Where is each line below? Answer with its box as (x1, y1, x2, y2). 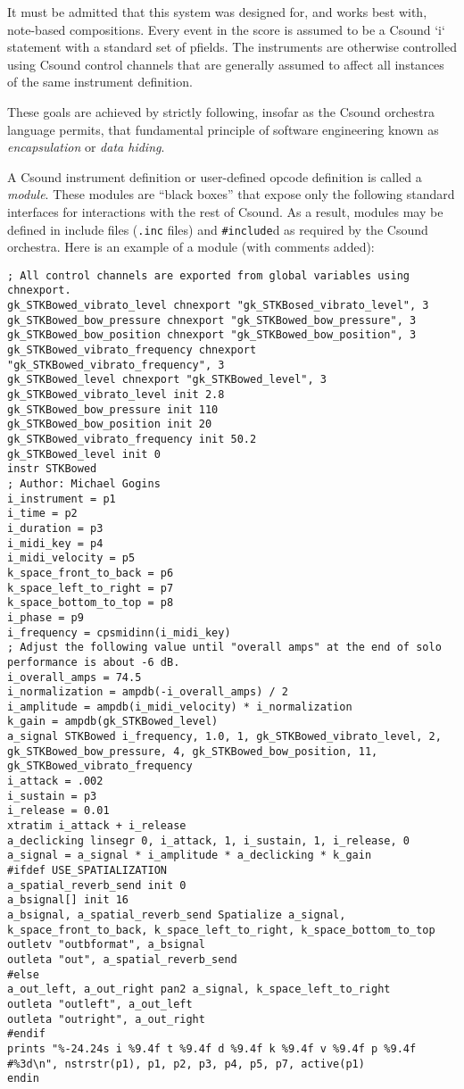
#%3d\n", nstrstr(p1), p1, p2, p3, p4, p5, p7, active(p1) (7, 1057, 365, 1070)
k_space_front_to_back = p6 (7, 566, 174, 579)
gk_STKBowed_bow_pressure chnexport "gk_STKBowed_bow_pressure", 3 (7, 313, 417, 327)
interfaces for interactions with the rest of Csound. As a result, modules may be (7, 202, 443, 220)
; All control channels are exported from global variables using (7, 269, 410, 282)
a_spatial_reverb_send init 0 (7, 878, 186, 892)
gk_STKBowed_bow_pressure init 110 (7, 403, 219, 416)
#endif (7, 1027, 46, 1041)
